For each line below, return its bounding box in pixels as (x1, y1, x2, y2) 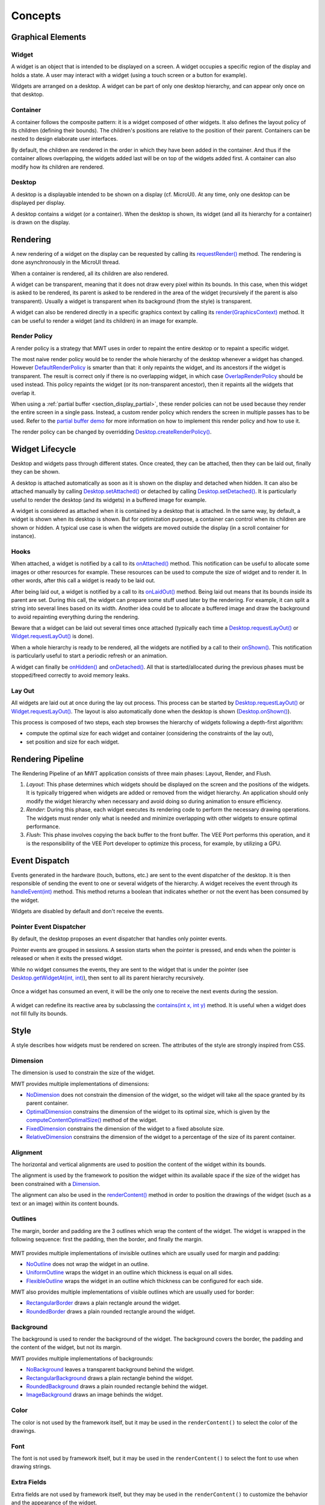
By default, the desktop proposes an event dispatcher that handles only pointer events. (11, 935, 227, 942)
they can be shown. (11, 468, 60, 476)
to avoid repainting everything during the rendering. (11, 613, 140, 620)
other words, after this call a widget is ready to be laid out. (11, 577, 156, 584)
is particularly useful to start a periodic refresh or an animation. (11, 652, 168, 659)
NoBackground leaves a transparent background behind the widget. (26, 1366, 195, 1373)
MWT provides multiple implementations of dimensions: (11, 1080, 150, 1087)
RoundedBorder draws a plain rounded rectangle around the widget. (26, 1308, 196, 1315)
